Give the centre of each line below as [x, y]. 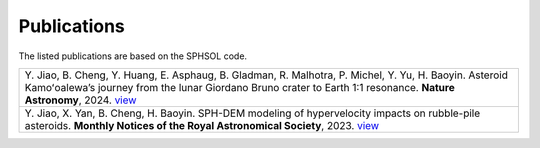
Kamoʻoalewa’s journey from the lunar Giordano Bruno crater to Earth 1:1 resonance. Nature [239, 87]
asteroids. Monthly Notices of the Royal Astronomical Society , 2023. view [202, 125]
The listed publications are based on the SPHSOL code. [133, 56]
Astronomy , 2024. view [80, 100]
